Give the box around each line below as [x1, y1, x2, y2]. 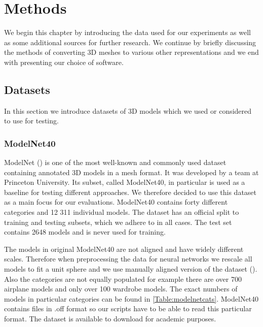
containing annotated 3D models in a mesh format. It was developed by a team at [4, 167, 259, 177]
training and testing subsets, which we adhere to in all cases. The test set [4, 216, 232, 227]
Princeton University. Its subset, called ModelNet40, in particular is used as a [4, 177, 245, 187]
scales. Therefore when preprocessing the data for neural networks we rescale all [4, 253, 252, 264]
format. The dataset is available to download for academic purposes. [4, 313, 216, 324]
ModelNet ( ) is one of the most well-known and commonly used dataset [4, 157, 227, 168]
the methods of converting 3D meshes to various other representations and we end [4, 47, 259, 57]
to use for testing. [4, 115, 59, 126]
